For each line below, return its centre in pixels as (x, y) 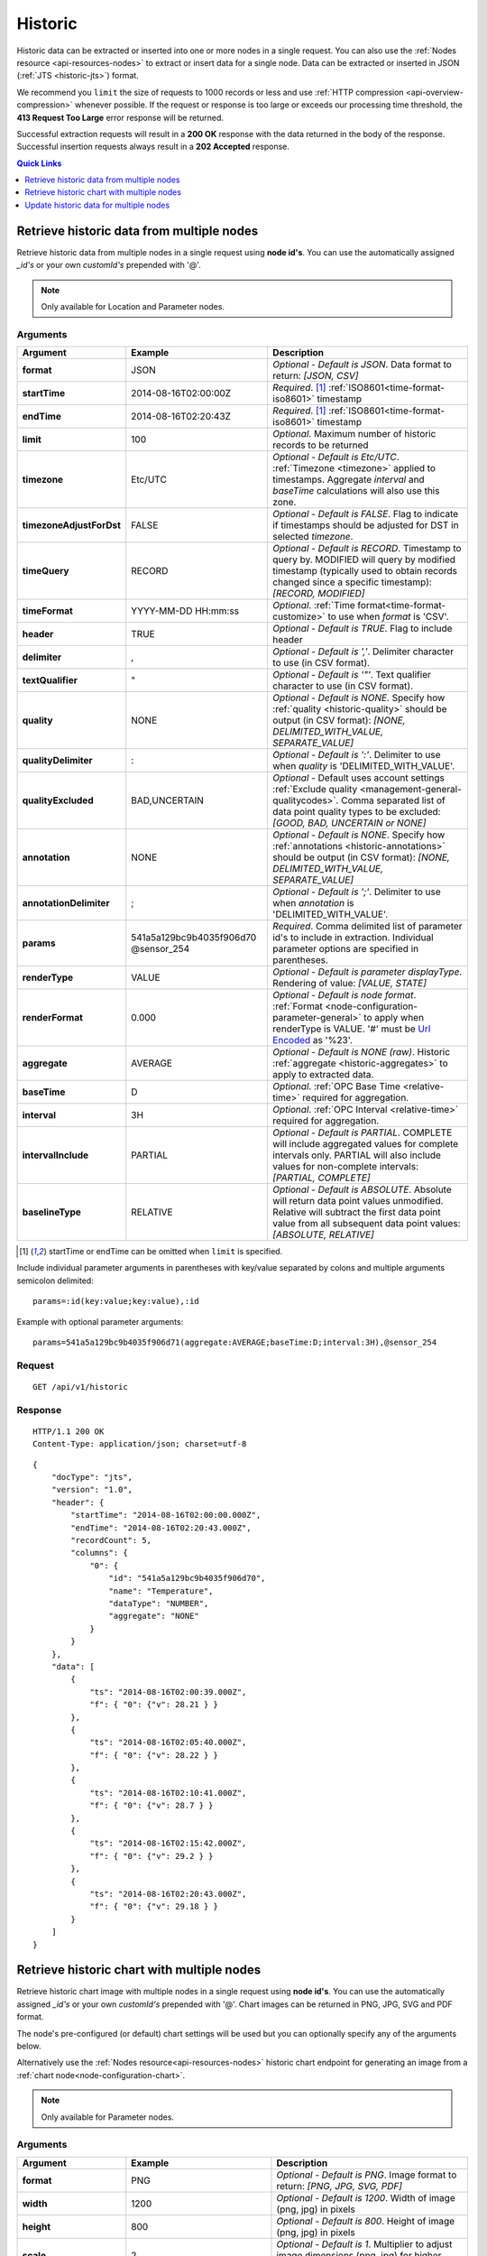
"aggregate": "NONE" (154, 1616)
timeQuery (46, 571)
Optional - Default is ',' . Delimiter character (363, 652)
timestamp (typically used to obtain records (365, 571)
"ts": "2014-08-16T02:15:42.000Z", (168, 1844)
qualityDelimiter (58, 761)
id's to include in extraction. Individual (353, 938)
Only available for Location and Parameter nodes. (133, 306)
